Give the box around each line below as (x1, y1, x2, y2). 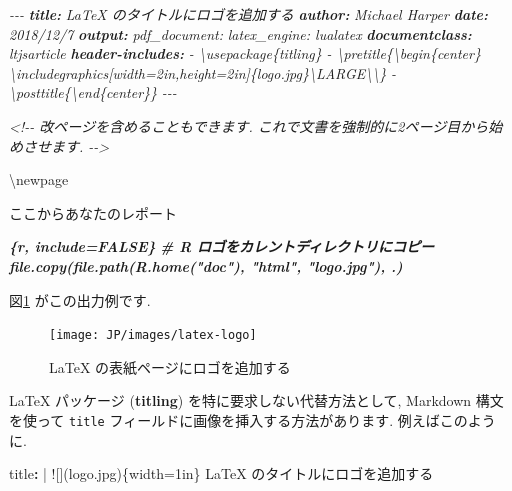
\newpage (9, 169, 69, 190)
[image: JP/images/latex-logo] (49, 328, 257, 343)
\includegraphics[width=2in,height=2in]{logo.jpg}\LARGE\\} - (9, 62, 396, 83)
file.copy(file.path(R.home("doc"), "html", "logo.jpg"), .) (9, 255, 403, 276)
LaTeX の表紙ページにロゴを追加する (49, 356, 291, 377)
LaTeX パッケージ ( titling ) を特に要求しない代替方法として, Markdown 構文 (9, 390, 504, 411)
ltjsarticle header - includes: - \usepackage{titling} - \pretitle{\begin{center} (9, 43, 481, 64)
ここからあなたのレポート (9, 202, 177, 223)
